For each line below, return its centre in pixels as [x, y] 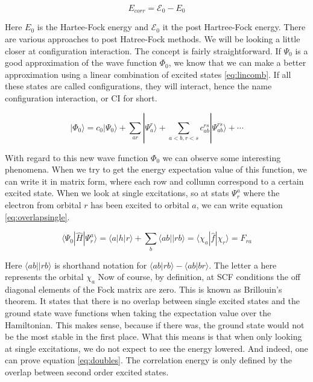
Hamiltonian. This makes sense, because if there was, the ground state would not [155, 324]
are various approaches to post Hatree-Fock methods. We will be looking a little [153, 39]
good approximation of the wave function [81, 62]
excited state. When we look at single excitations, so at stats [117, 193]
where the [261, 193]
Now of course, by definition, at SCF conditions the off [199, 277]
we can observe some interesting [222, 157]
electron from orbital [43, 204]
